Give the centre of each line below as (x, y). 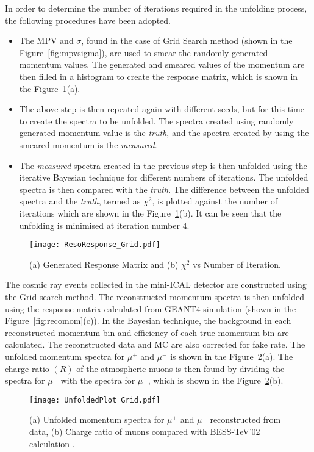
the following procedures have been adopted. (88, 20)
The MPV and (46, 41)
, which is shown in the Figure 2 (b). (216, 380)
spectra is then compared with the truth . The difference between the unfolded (164, 189)
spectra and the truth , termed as (80, 201)
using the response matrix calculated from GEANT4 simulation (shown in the (151, 308)
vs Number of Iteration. (237, 264)
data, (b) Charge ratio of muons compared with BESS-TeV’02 (145, 431)
